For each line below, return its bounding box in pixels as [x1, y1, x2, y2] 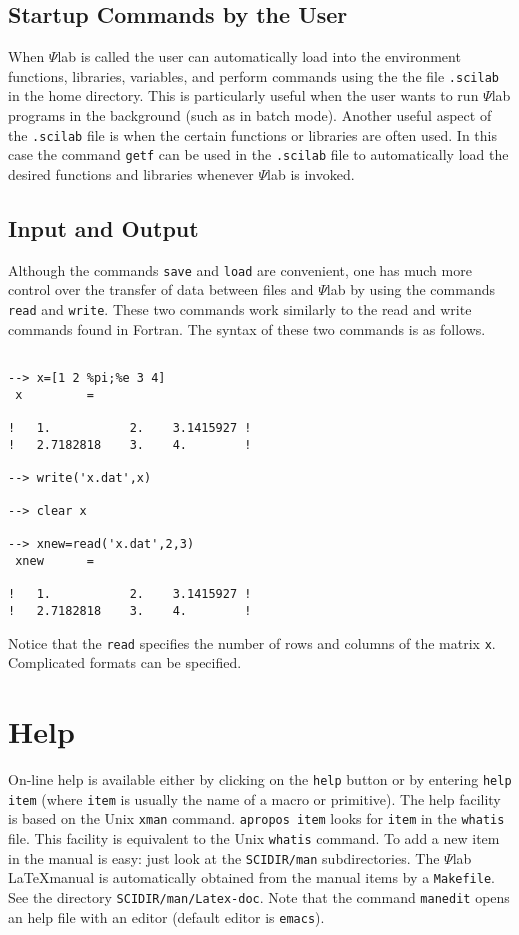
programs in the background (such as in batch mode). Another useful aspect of [8, 105, 492, 126]
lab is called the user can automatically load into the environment [57, 46, 461, 67]
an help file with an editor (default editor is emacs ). [8, 906, 325, 927]
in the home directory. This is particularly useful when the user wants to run [8, 85, 479, 106]
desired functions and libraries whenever [8, 163, 254, 184]
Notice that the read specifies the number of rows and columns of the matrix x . [8, 632, 496, 653]
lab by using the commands [326, 279, 495, 300]
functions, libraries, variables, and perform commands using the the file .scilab [8, 65, 499, 86]
